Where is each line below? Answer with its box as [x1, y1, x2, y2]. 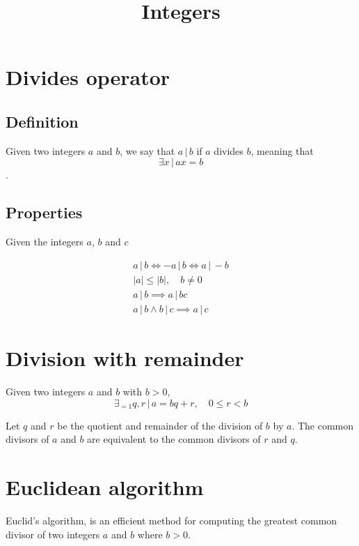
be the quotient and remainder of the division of [57, 418, 263, 432]
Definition [6, 110, 79, 132]
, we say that [120, 143, 175, 158]
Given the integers [6, 234, 83, 249]
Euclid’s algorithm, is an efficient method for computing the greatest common [6, 513, 337, 527]
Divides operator [6, 63, 170, 91]
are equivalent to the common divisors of [87, 432, 261, 446]
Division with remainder [6, 344, 244, 372]
